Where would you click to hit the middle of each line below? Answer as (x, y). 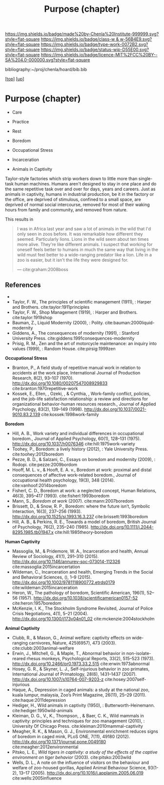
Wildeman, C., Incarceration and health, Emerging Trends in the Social (82, 572)
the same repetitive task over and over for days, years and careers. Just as (80, 189)
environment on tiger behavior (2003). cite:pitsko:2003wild (72, 757)
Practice (20, 122)
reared (19, 658)
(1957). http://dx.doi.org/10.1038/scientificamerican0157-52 (78, 598)
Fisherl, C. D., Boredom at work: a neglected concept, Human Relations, (84, 490)
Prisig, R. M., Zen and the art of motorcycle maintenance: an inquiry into (84, 343)
